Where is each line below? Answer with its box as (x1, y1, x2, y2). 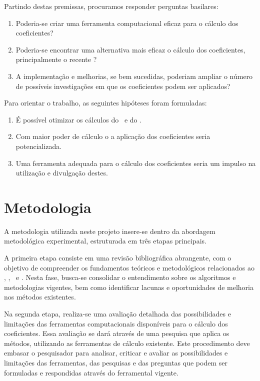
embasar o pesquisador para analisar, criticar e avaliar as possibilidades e (4, 347, 228, 358)
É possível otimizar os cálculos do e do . (15, 114, 142, 124)
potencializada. (15, 140, 62, 151)
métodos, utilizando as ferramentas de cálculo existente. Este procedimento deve (4, 337, 250, 348)
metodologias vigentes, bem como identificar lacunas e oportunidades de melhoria (4, 281, 253, 292)
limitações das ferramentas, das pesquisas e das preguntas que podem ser (4, 357, 227, 367)
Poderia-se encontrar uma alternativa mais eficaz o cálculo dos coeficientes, (15, 44, 245, 54)
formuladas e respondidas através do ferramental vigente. (4, 367, 178, 377)
